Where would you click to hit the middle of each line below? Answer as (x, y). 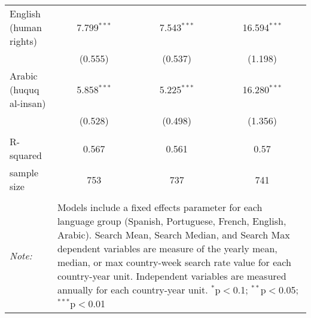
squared (26, 155)
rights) (23, 41)
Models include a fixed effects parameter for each (160, 207)
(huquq (25, 89)
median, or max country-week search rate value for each (174, 262)
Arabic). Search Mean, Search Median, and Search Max (173, 235)
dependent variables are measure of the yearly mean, (167, 248)
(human (26, 27)
